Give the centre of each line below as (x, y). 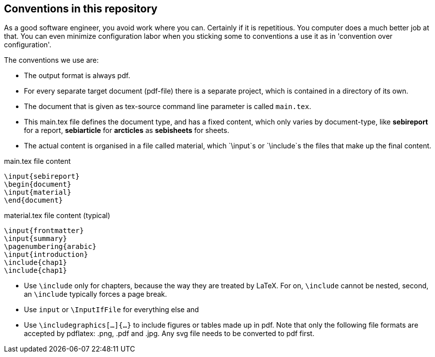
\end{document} (34, 200)
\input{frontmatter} (44, 231)
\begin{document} (38, 184)
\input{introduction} (46, 255)
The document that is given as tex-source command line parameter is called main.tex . (168, 107)
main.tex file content (37, 161)
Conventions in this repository (81, 9)
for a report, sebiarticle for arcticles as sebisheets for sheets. (127, 130)
